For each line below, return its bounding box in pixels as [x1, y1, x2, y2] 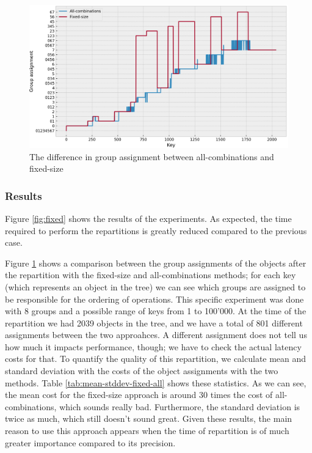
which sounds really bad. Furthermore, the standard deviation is [59, 400, 300, 413]
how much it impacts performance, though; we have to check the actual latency [5, 340, 302, 353]
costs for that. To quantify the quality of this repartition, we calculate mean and [5, 352, 307, 365]
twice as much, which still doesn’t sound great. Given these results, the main [5, 412, 292, 425]
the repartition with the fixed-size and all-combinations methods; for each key [5, 268, 296, 281]
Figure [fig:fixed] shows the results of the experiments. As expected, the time [5, 212, 292, 224]
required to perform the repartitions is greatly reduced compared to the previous [5, 224, 307, 237]
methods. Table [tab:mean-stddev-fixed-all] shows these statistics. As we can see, [5, 376, 307, 389]
